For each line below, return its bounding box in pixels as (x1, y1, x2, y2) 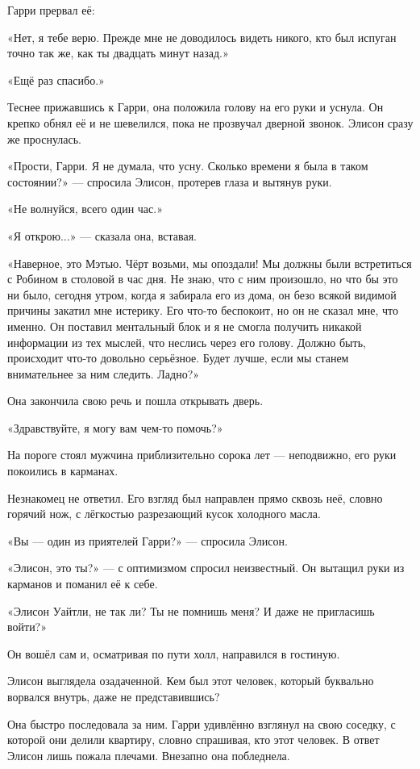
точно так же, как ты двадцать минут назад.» (7, 44, 229, 61)
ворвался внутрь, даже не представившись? (7, 688, 220, 704)
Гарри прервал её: (7, 2, 95, 18)
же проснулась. (7, 130, 81, 147)
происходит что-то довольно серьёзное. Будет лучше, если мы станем (7, 349, 349, 366)
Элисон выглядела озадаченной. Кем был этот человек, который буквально (7, 672, 374, 689)
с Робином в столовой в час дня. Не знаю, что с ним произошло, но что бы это (7, 270, 398, 287)
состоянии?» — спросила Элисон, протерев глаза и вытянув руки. (7, 173, 332, 190)
